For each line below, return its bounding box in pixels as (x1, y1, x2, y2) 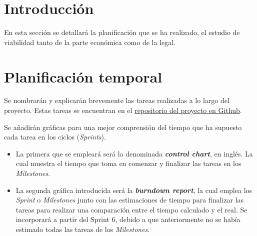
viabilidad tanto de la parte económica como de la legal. (4, 36, 176, 47)
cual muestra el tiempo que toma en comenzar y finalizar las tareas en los (15, 158, 241, 168)
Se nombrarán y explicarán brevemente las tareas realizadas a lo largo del (4, 95, 229, 105)
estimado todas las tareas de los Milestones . (15, 223, 150, 234)
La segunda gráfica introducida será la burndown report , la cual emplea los (15, 184, 252, 195)
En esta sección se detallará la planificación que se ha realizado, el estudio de (4, 27, 240, 37)
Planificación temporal (4, 66, 162, 86)
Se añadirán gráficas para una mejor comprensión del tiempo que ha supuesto (4, 121, 242, 132)
